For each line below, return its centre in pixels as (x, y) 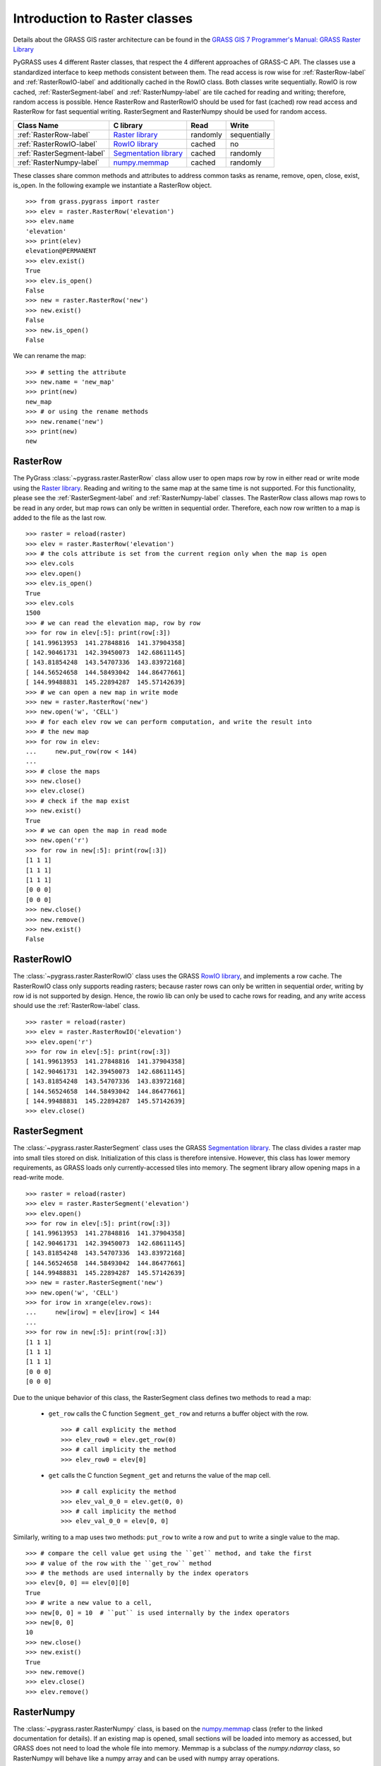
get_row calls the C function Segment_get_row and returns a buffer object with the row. (179, 1414)
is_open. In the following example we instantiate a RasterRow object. (112, 185)
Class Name (38, 125)
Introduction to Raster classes (103, 18)
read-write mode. (38, 1178)
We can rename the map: (49, 356)
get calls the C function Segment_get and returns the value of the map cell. (159, 1475)
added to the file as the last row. (60, 517)
